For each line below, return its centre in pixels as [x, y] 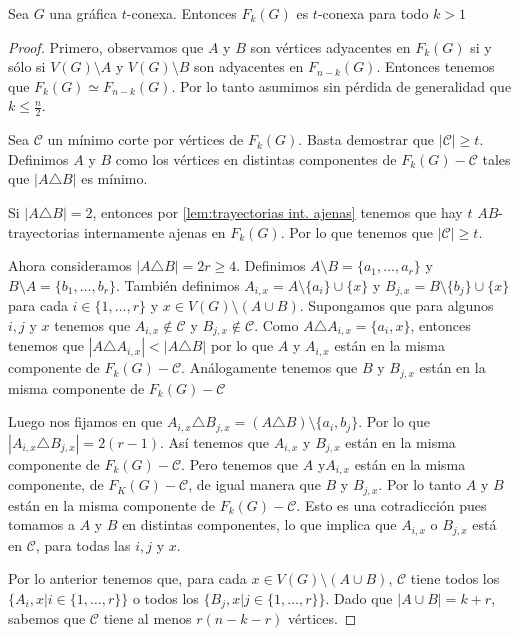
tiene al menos [147, 618]
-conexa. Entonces [181, 13]
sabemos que [47, 618]
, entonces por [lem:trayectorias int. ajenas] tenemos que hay [277, 211]
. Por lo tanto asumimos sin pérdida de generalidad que [341, 85]
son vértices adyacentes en [330, 46]
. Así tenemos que [215, 441]
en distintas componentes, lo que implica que [259, 524]
